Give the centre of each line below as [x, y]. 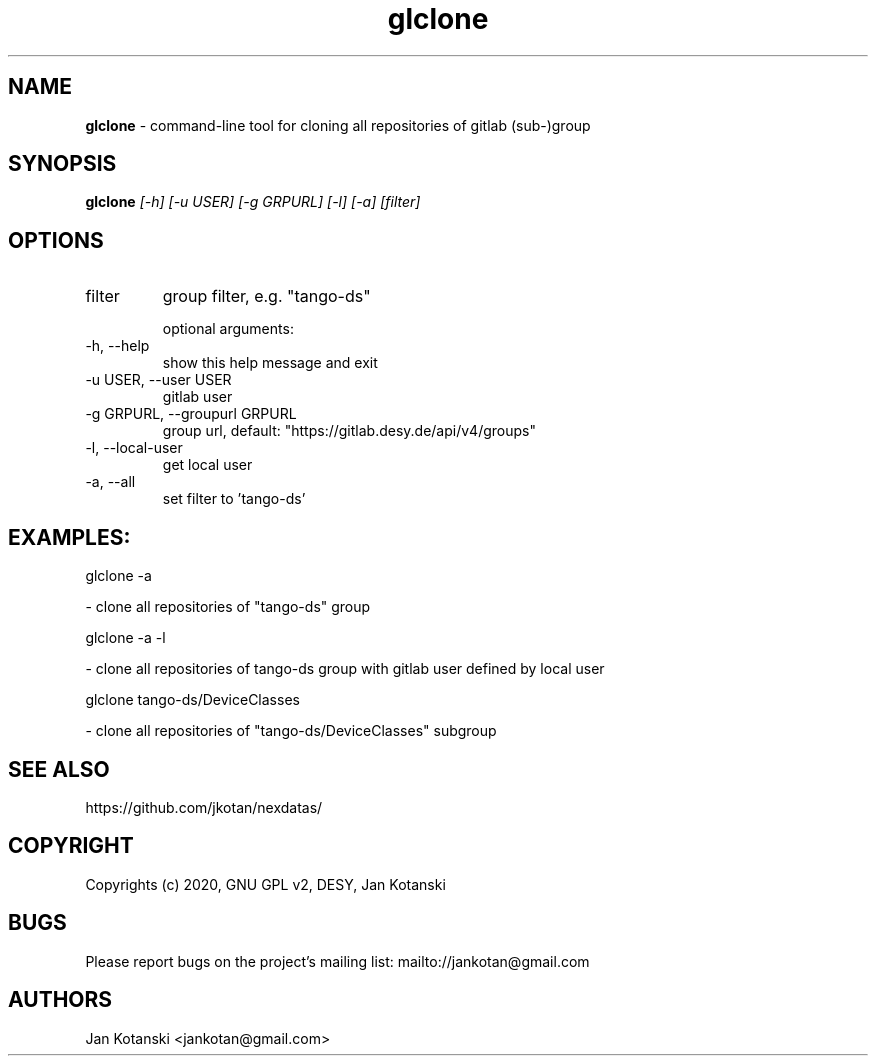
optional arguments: [228, 329]
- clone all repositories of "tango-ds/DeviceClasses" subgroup [291, 731]
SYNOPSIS [62, 164]
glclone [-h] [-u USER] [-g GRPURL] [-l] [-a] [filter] [253, 202]
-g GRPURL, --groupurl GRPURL [191, 414]
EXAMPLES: [69, 537]
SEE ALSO [59, 769]
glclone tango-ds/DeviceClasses [192, 700]
